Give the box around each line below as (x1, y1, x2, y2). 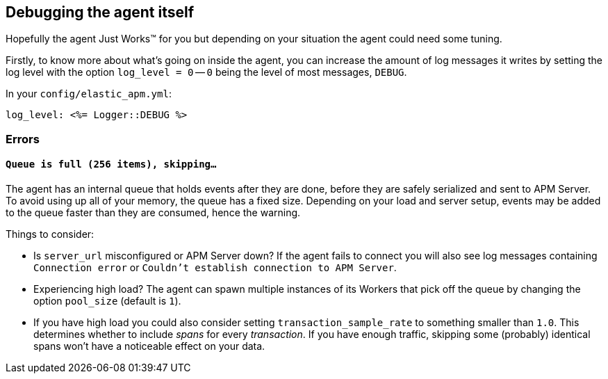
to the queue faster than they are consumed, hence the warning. (6, 207, 301, 219)
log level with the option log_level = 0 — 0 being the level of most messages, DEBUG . (6, 66, 407, 79)
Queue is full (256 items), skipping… (6, 159, 217, 170)
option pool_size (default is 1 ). (33, 295, 181, 307)
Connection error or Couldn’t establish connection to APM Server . (33, 261, 397, 274)
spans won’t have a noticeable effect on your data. (33, 340, 265, 353)
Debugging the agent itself (6, 3, 195, 21)
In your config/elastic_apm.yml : (6, 88, 172, 100)
